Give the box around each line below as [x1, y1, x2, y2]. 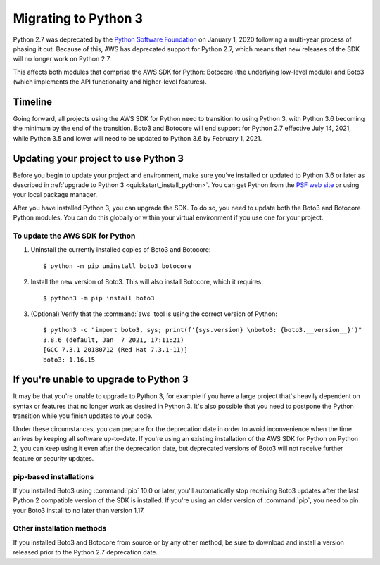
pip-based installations [13, 471, 94, 481]
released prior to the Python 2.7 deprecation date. [13, 548, 158, 557]
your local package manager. [13, 191, 98, 199]
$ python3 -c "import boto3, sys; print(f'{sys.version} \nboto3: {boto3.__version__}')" [43, 326, 362, 334]
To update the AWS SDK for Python [13, 231, 136, 241]
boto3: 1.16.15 [43, 355, 96, 364]
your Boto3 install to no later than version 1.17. [13, 506, 145, 514]
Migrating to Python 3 [13, 11, 144, 26]
